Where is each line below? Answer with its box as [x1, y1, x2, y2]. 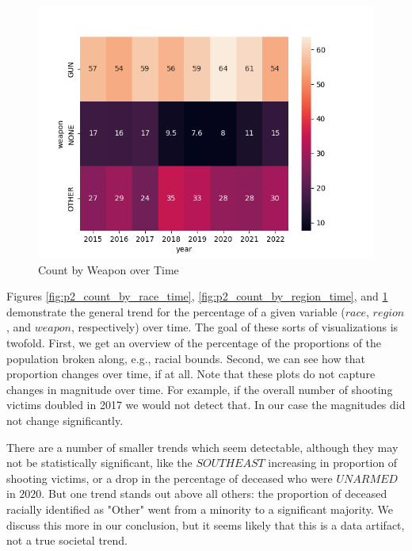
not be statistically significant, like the [6, 454, 193, 471]
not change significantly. [6, 411, 124, 428]
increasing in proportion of [268, 454, 398, 471]
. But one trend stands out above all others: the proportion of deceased [41, 485, 387, 502]
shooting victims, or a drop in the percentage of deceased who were [6, 469, 333, 486]
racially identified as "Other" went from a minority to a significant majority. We [6, 500, 394, 517]
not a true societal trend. [6, 532, 128, 549]
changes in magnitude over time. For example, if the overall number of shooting [6, 381, 393, 397]
